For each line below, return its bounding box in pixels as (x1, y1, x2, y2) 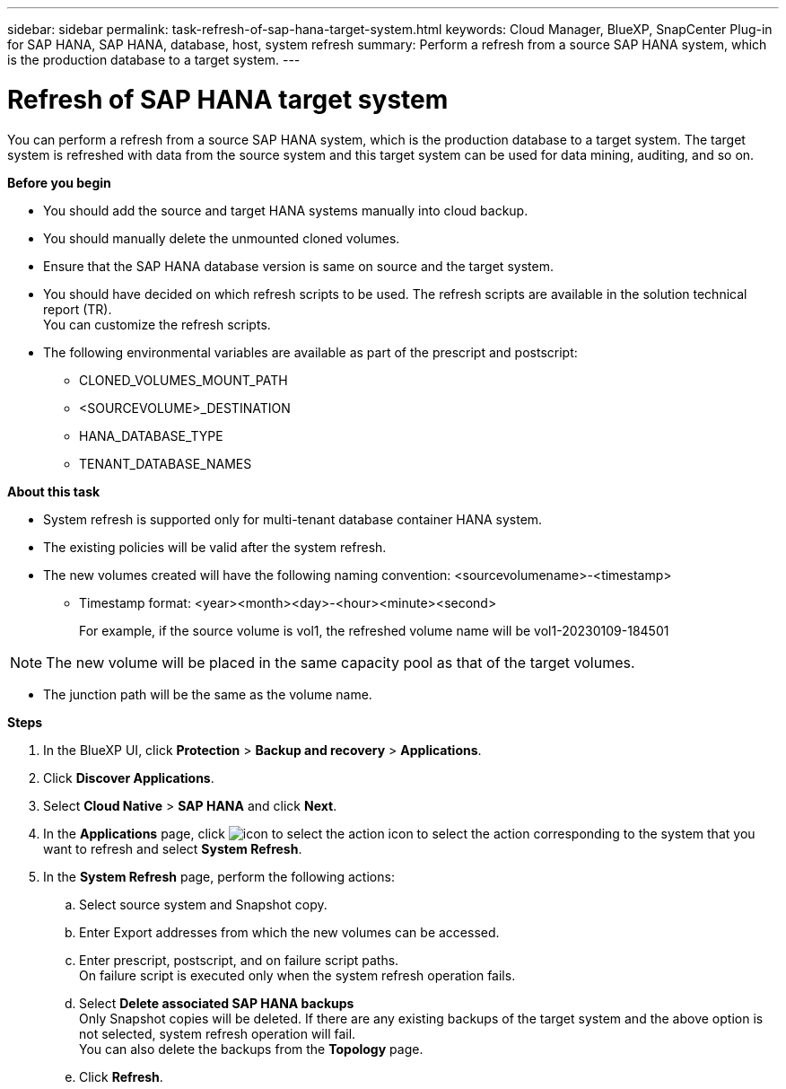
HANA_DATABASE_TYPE (79, 427, 223, 444)
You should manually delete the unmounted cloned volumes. (43, 230, 400, 246)
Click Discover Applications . (43, 769, 214, 786)
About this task (7, 483, 100, 499)
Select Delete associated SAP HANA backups (79, 995, 354, 1011)
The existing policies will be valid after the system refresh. (43, 539, 387, 555)
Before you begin (7, 174, 111, 190)
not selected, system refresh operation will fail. (79, 1025, 356, 1041)
